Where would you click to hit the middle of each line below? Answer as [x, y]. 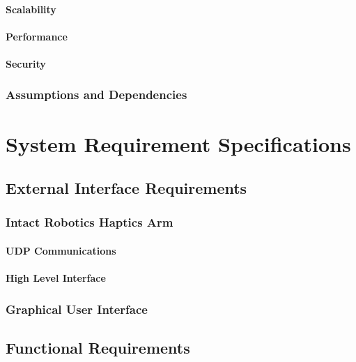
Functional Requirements [98, 348]
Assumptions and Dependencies [96, 95]
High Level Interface [56, 278]
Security [26, 63]
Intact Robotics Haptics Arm [90, 222]
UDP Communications [61, 250]
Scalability [31, 9]
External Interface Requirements [126, 188]
